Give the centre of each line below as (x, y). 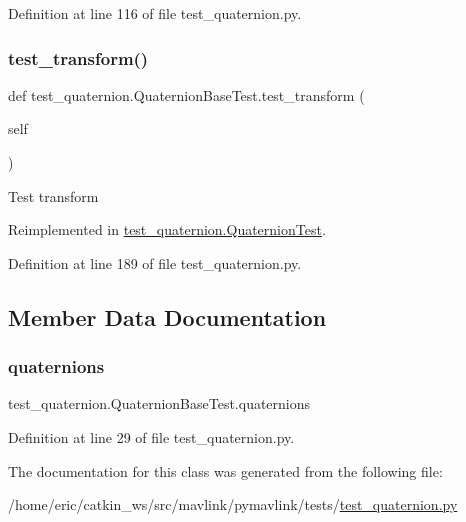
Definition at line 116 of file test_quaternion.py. (155, 13)
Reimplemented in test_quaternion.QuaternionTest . (167, 229)
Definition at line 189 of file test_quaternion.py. (155, 262)
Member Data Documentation (167, 316)
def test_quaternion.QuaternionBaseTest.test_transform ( (186, 94)
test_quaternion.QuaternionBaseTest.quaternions (159, 403)
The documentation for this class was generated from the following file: (225, 470)
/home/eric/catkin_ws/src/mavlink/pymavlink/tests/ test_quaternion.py (233, 504)
